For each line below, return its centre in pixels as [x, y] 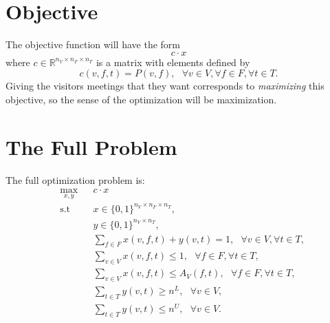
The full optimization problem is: [75, 179]
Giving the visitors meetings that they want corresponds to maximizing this [165, 86]
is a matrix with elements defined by [173, 62]
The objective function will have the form [93, 44]
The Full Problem [91, 146]
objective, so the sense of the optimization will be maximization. [141, 99]
